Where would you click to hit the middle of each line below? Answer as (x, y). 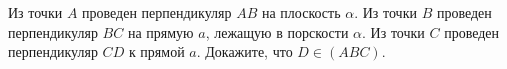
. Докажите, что (244, 51)
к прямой (156, 51)
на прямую (160, 31)
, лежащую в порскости (277, 31)
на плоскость (301, 12)
